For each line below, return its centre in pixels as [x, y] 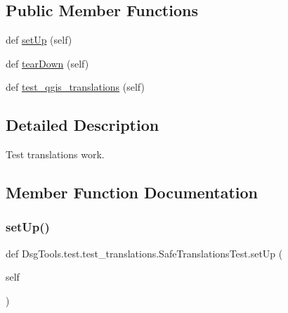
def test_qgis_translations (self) [75, 87]
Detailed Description [83, 125]
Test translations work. [55, 154]
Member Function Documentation [132, 192]
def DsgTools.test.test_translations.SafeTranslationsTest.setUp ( [144, 253]
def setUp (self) [39, 40]
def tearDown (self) [47, 63]
